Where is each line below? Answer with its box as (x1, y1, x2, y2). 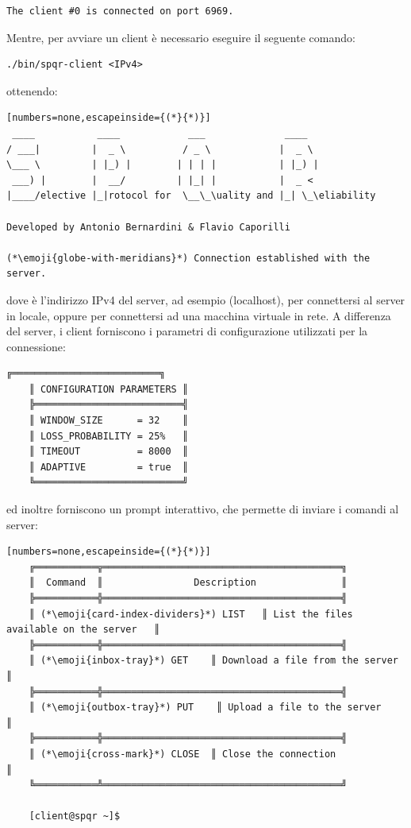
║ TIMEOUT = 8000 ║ (29, 446, 189, 458)
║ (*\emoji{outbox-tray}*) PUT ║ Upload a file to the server (29, 702, 382, 714)
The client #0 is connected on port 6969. (6, 6, 234, 17)
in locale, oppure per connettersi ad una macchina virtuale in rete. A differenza (6, 307, 391, 323)
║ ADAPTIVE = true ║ (29, 461, 189, 473)
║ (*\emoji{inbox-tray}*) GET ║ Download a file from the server (29, 655, 398, 667)
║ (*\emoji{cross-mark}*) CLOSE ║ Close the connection (29, 748, 336, 760)
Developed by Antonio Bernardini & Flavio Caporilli (6, 221, 290, 233)
